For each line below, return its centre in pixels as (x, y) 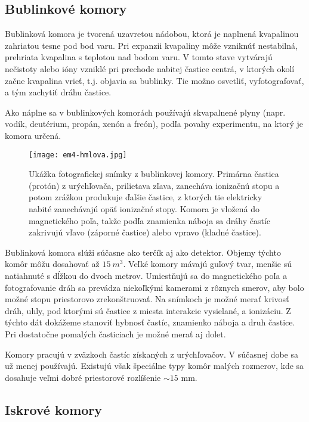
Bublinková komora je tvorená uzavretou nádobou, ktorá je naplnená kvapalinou (152, 34)
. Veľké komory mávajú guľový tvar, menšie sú (208, 264)
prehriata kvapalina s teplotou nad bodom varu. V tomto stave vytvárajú (139, 57)
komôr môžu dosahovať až (52, 264)
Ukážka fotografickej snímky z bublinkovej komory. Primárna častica (154, 174)
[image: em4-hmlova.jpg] (78, 155)
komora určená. (33, 135)
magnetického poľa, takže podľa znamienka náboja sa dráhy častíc (150, 220)
